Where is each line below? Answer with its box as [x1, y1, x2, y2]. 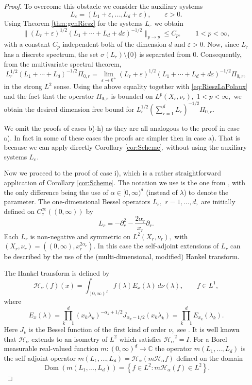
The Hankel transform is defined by [4, 268, 110, 278]
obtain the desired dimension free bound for [4, 104, 134, 114]
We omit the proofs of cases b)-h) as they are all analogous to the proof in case [4, 122, 240, 133]
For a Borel [193, 333, 227, 344]
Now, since [207, 39, 239, 49]
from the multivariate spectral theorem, [4, 58, 122, 69]
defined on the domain [176, 352, 243, 363]
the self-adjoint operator [4, 352, 76, 363]
